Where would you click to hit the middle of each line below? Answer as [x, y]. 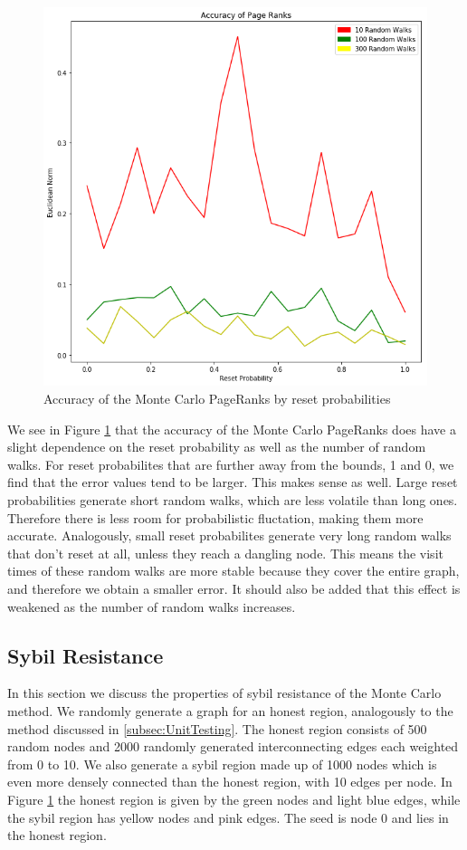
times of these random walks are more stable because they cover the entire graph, [233, 571]
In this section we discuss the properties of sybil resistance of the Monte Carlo [224, 693]
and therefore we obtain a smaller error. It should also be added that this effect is [234, 588]
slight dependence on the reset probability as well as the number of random [217, 447]
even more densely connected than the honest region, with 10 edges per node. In [230, 782]
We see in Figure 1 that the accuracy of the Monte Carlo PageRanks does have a [232, 429]
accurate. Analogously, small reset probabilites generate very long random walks [229, 535]
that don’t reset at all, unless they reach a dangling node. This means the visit [225, 553]
